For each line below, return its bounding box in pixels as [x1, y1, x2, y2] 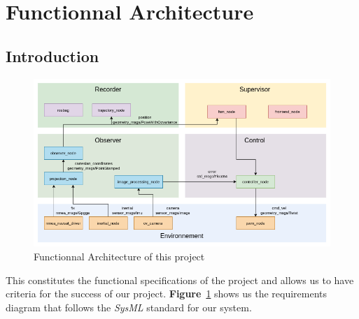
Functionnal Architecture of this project [34, 249, 205, 264]
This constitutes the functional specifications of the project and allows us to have [6, 272, 354, 287]
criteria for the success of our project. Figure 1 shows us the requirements [6, 286, 328, 301]
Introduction [6, 45, 99, 66]
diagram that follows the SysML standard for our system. [6, 299, 252, 314]
